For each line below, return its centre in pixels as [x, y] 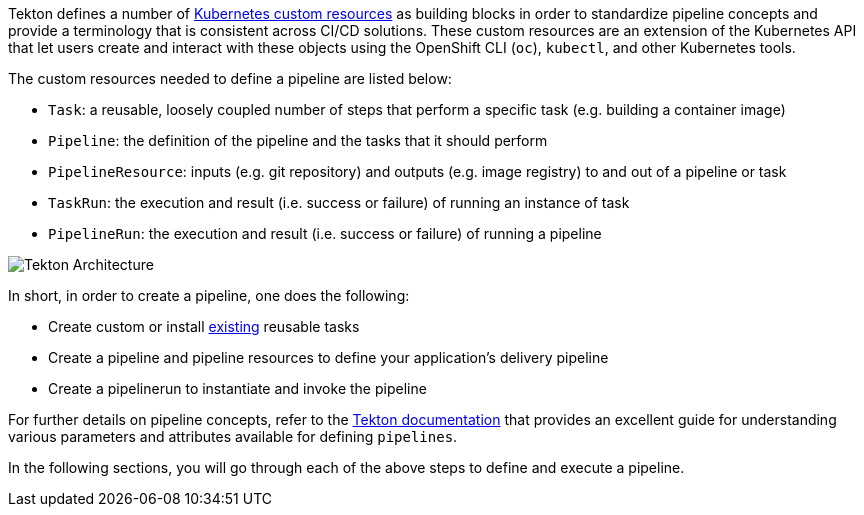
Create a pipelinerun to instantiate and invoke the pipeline [237, 388]
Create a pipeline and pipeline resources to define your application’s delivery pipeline [328, 357]
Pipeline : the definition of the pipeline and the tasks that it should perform [298, 140]
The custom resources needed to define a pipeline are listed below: [230, 78]
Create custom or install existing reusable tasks [204, 326]
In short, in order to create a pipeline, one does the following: [209, 295]
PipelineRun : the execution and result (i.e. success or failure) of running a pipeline [325, 233]
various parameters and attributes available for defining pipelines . [233, 436]
